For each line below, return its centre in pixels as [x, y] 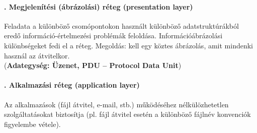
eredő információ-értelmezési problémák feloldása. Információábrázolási [113, 36]
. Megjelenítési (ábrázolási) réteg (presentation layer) [99, 6]
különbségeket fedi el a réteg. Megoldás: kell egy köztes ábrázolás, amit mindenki [129, 45]
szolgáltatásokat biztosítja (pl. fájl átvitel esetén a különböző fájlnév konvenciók [127, 114]
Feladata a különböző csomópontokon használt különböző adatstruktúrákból [121, 25]
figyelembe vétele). [32, 124]
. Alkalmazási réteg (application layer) [72, 85]
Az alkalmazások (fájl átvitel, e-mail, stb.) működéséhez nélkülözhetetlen [116, 104]
